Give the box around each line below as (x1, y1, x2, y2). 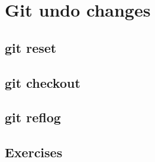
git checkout (5, 73, 80, 91)
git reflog (5, 108, 61, 126)
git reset (5, 38, 57, 56)
